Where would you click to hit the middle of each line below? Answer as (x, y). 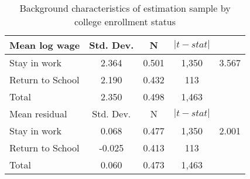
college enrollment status (125, 21)
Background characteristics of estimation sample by (125, 8)
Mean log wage (45, 45)
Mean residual (38, 114)
